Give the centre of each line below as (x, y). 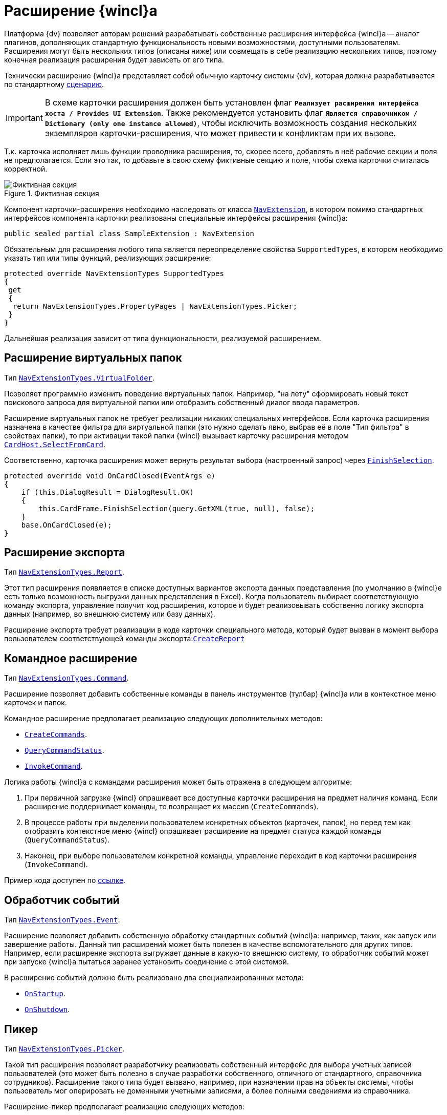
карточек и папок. (36, 703)
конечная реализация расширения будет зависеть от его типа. (114, 59)
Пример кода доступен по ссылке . (65, 880)
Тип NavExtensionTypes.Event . (62, 920)
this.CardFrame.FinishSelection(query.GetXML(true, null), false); (176, 508)
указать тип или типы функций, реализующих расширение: (108, 258)
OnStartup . (45, 994)
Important (24, 118)
